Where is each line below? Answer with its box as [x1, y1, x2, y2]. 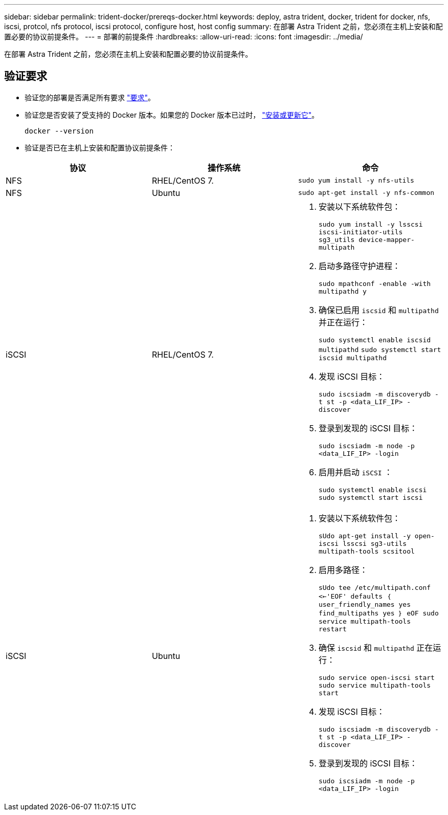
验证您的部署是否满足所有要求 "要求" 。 [25, 93, 155, 102]
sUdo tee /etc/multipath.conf [318, 583, 431, 591]
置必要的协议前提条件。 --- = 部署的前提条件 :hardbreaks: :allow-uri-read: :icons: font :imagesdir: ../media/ [4, 32, 363, 41]
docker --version [25, 126, 94, 135]
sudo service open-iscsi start [318, 673, 435, 681]
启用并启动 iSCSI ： [318, 467, 393, 477]
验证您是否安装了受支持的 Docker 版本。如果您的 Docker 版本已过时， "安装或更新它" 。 [25, 110, 319, 119]
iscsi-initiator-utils [318, 228, 403, 236]
